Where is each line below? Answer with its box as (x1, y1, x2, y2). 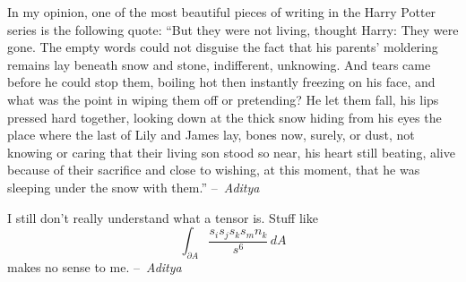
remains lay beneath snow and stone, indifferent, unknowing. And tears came (7, 55, 431, 73)
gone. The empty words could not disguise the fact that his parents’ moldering (7, 38, 438, 56)
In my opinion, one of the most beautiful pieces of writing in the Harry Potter (7, 3, 436, 21)
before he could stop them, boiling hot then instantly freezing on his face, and (7, 73, 436, 91)
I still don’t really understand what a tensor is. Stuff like (7, 208, 318, 226)
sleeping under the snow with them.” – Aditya (7, 177, 260, 196)
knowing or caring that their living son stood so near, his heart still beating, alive (7, 142, 455, 161)
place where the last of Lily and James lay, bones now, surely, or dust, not (7, 125, 415, 144)
